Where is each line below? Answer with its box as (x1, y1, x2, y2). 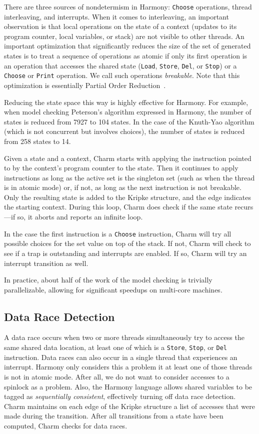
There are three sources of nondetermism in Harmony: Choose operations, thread (4, 1, 252, 11)
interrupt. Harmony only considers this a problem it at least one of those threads (4, 361, 252, 372)
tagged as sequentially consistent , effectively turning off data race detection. (4, 391, 236, 401)
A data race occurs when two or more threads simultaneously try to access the (4, 332, 244, 342)
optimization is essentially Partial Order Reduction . (4, 79, 166, 90)
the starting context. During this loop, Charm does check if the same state (4, 201, 232, 212)
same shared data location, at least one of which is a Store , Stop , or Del (4, 342, 227, 352)
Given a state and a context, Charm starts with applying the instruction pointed (4, 152, 251, 163)
